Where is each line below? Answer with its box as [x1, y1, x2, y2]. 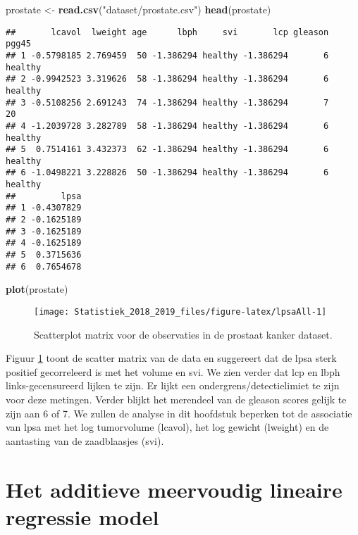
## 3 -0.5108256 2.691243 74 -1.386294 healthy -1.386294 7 [6, 97, 329, 108]
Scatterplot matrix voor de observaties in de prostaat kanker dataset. [34, 327, 333, 341]
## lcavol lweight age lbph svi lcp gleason [6, 27, 329, 37]
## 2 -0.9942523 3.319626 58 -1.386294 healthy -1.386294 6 [6, 74, 329, 84]
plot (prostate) [6, 282, 68, 296]
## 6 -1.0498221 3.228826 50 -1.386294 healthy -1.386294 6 [6, 168, 329, 178]
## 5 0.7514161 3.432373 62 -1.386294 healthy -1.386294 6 [6, 144, 329, 155]
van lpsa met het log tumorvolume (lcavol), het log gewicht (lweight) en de [6, 420, 329, 434]
